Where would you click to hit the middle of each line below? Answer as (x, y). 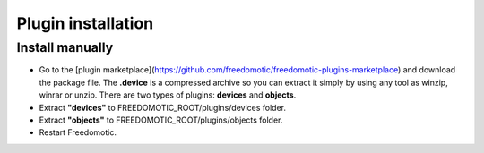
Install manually (65, 47)
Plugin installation (85, 23)
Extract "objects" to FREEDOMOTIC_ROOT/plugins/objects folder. (161, 120)
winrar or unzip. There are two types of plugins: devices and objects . (168, 95)
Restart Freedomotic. (78, 132)
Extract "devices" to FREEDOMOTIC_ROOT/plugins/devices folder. (163, 107)
